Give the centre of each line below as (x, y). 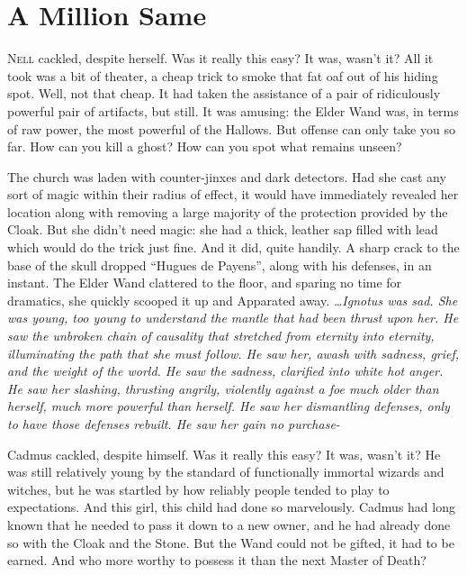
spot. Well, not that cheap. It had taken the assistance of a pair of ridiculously (224, 93)
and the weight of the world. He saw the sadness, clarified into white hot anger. (225, 371)
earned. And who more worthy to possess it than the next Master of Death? (217, 560)
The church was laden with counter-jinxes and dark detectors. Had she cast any (227, 176)
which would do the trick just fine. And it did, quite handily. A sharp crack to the (233, 247)
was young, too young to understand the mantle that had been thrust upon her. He (233, 318)
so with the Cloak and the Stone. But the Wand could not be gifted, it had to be (231, 542)
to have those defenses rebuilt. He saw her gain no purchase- (174, 424)
